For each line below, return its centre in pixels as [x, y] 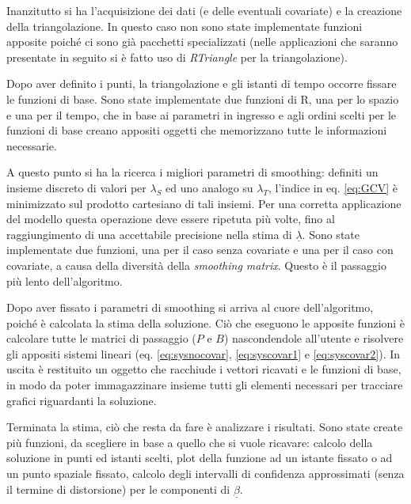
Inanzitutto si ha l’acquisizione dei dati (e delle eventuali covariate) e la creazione [204, 10]
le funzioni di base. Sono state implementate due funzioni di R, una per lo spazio [203, 99]
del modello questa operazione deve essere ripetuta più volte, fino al [171, 219]
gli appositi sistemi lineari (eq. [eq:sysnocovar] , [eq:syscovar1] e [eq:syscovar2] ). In [204, 353]
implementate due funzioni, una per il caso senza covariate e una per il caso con [200, 250]
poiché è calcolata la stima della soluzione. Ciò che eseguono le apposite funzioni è [206, 322]
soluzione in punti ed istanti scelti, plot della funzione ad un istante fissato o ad [200, 458]
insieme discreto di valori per [76, 187]
